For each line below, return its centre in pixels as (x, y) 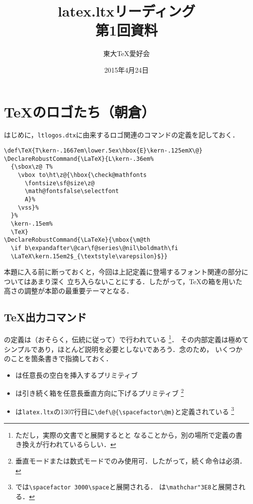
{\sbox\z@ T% (32, 167)
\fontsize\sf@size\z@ (60, 183)
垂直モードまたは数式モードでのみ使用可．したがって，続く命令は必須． (131, 461)
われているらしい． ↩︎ (83, 444)
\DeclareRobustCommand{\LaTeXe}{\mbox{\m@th (77, 240)
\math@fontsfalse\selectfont (72, 191)
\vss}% (28, 207)
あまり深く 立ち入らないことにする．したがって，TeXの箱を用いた (137, 281)
